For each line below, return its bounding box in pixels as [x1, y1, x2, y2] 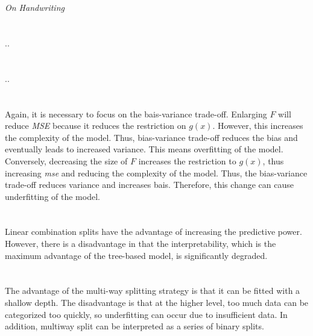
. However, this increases [212, 119, 303, 132]
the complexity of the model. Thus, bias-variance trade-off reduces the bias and [5, 131, 298, 143]
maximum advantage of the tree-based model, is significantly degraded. [5, 249, 268, 261]
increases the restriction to [138, 154, 236, 167]
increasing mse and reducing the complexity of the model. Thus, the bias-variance [5, 166, 308, 179]
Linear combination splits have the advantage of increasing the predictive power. [5, 225, 302, 238]
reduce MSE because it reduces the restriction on [5, 119, 186, 132]
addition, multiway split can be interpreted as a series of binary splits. [5, 320, 264, 332]
